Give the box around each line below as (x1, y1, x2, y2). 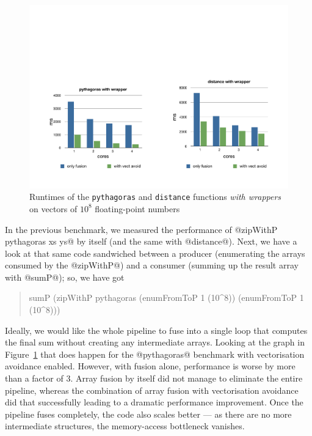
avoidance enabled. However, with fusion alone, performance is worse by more (5, 360, 296, 372)
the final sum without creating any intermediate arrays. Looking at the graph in (5, 336, 305, 349)
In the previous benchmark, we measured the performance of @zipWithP (5, 223, 278, 235)
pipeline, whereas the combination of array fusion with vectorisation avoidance (5, 383, 299, 396)
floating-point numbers (95, 202, 180, 215)
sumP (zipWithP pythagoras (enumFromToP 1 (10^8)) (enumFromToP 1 (29, 291, 304, 304)
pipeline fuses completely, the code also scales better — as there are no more (5, 407, 292, 420)
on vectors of (29, 202, 78, 215)
